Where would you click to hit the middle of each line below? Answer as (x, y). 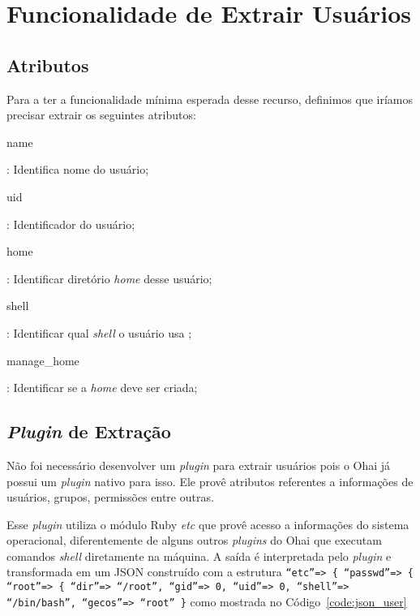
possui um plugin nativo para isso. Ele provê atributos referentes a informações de (210, 481)
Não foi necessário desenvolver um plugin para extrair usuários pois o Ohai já (199, 465)
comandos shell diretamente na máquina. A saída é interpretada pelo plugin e (199, 556)
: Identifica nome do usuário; (78, 169)
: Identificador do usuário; (71, 224)
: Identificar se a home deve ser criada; (102, 388)
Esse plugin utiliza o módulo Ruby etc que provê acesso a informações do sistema (208, 524)
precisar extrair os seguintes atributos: (101, 115)
